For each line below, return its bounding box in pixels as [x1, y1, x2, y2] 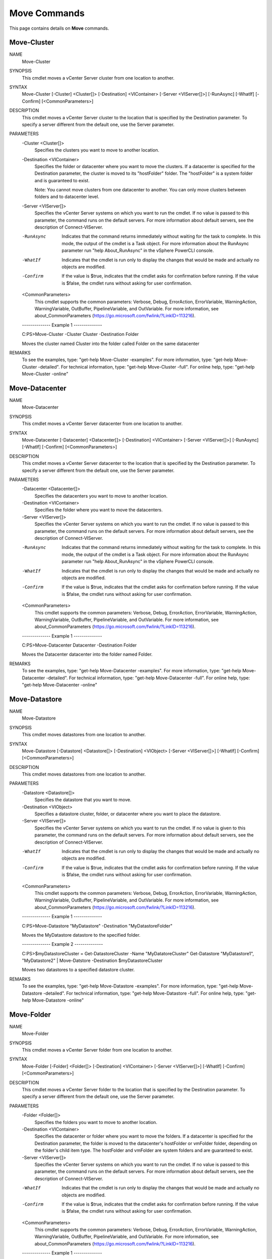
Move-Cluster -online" [22, 371, 69, 377]
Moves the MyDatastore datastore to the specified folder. [22, 932, 141, 938]
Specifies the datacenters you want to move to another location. [34, 493, 168, 499]
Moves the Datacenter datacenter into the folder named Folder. [22, 651, 153, 657]
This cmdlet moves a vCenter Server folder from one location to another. [22, 1047, 173, 1053]
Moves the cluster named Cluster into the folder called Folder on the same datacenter [22, 340, 200, 346]
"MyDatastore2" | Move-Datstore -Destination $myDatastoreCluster [22, 957, 163, 964]
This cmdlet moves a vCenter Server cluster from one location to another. [22, 75, 175, 81]
